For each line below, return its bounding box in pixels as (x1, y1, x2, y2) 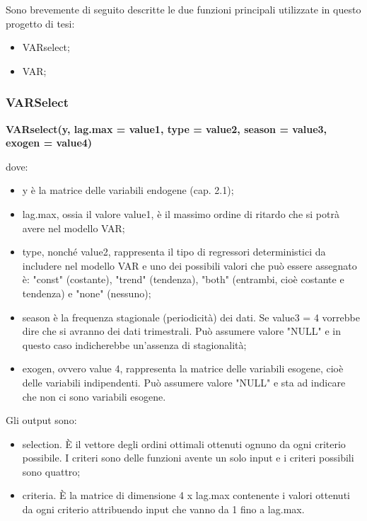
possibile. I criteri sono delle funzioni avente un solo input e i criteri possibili (22, 450, 354, 465)
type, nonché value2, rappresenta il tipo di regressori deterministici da (22, 244, 326, 259)
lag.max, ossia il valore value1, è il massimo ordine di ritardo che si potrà (22, 206, 339, 221)
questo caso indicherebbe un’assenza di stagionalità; (22, 337, 247, 352)
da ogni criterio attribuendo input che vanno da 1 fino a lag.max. (22, 502, 305, 517)
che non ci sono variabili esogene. (22, 389, 166, 403)
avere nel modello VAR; (22, 220, 125, 235)
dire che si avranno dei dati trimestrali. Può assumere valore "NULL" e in (22, 324, 342, 338)
